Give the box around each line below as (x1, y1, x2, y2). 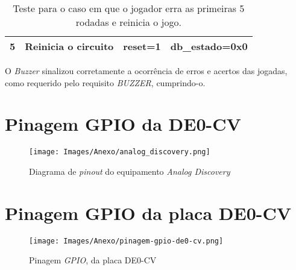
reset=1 (123, 39, 161, 53)
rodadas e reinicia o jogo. (75, 15, 181, 29)
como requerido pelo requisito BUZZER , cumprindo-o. (5, 76, 206, 89)
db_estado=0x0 (170, 39, 248, 53)
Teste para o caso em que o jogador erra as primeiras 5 (13, 1, 245, 15)
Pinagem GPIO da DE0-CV (5, 111, 241, 136)
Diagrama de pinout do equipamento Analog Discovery (29, 165, 230, 177)
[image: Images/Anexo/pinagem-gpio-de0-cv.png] (29, 236, 224, 245)
